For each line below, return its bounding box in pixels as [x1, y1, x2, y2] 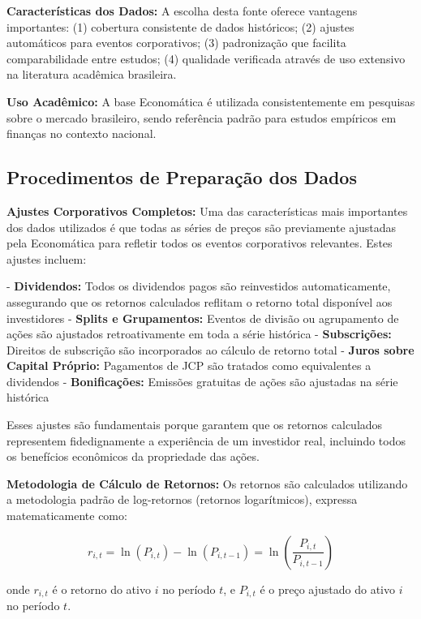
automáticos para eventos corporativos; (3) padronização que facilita [6, 34, 346, 51]
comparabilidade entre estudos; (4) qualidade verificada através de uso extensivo [6, 49, 406, 67]
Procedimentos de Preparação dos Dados [6, 165, 357, 190]
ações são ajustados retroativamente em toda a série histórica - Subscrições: [6, 325, 392, 342]
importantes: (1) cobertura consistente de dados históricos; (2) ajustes [6, 18, 354, 35]
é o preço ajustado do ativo [260, 580, 396, 597]
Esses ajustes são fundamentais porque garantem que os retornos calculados [6, 416, 383, 433]
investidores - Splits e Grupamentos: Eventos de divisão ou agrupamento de [6, 309, 399, 326]
